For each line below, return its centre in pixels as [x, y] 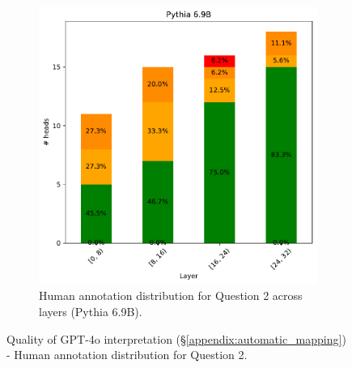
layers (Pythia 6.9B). [91, 312]
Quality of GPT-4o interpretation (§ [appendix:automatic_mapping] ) [176, 338]
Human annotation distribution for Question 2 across [171, 295]
